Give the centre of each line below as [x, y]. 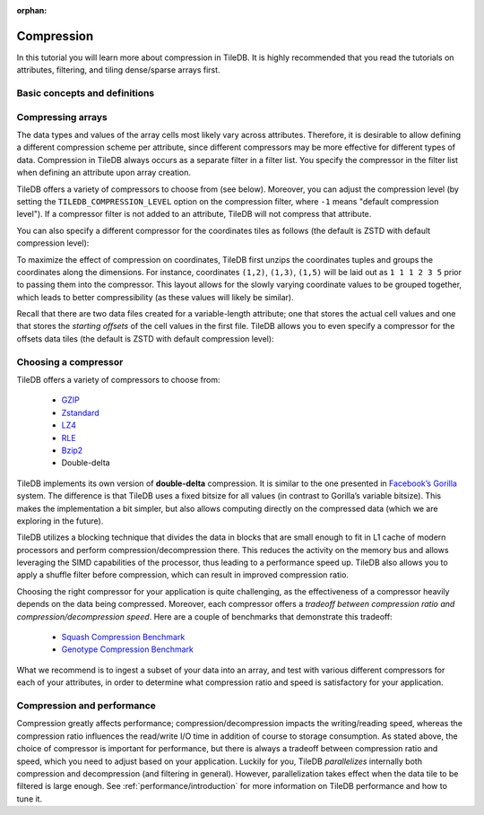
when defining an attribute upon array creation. [104, 173]
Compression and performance [86, 706]
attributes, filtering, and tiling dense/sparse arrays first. [118, 70]
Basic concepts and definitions [86, 93]
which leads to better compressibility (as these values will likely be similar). [156, 297]
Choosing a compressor [70, 361]
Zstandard [81, 412]
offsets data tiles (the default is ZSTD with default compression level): [145, 338]
